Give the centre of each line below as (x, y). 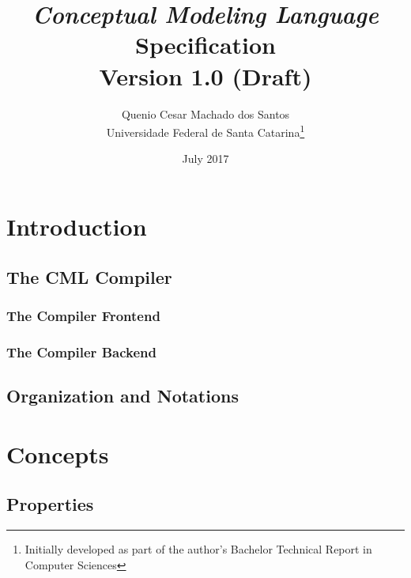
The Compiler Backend (81, 351)
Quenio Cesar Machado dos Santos (205, 113)
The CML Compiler (89, 276)
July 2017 (205, 159)
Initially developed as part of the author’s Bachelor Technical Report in (198, 548)
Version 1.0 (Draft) (205, 76)
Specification (205, 45)
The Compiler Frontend (83, 315)
